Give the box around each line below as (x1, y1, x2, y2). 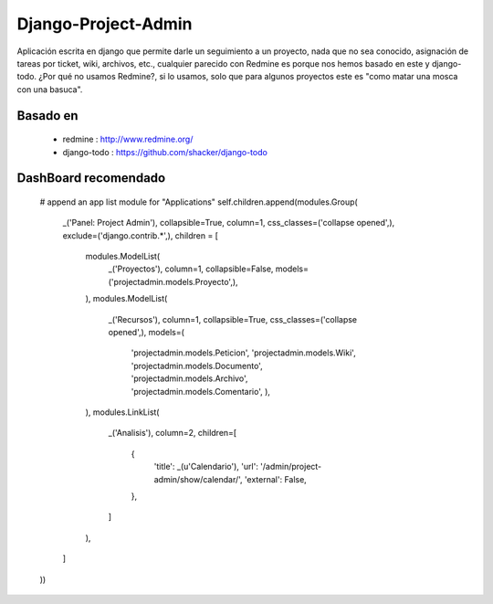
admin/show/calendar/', (153, 473, 243, 484)
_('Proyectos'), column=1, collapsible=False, (108, 263, 274, 274)
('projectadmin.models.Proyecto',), (108, 276, 238, 287)
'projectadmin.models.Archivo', (131, 373, 248, 384)
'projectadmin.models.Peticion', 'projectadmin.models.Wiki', (131, 347, 356, 358)
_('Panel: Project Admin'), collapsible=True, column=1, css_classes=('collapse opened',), (62, 217, 395, 228)
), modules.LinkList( (85, 407, 160, 418)
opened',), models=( (108, 327, 184, 338)
